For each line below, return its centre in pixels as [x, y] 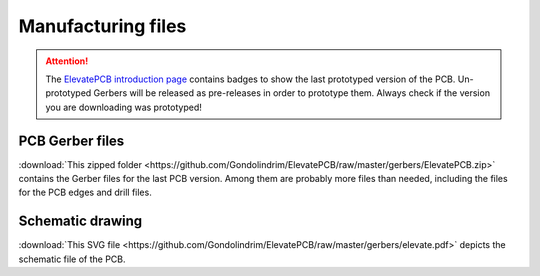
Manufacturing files [102, 26]
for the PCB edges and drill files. [85, 192]
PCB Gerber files [71, 140]
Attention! [67, 61]
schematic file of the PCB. [72, 259]
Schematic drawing [80, 221]
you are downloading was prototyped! [123, 107]
